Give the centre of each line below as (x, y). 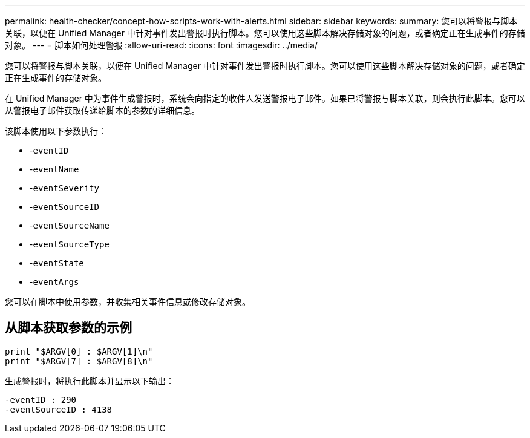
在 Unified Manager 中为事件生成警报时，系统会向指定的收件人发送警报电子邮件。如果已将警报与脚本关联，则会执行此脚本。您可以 (265, 98)
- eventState (57, 263)
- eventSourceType (69, 244)
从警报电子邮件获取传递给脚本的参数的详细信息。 (102, 110)
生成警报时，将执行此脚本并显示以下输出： (90, 381)
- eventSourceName (69, 225)
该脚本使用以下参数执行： (56, 131)
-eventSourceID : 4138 (59, 409)
